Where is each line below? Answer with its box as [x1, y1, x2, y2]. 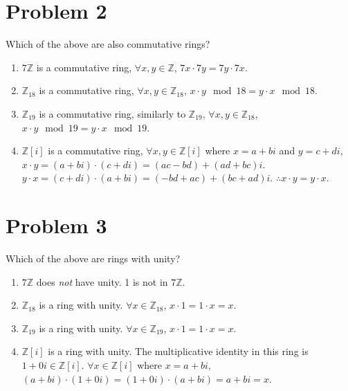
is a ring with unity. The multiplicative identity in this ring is [48, 344, 309, 358]
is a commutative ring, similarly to [39, 106, 186, 120]
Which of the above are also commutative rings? [6, 37, 210, 51]
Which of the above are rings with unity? [6, 251, 181, 265]
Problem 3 [6, 211, 107, 239]
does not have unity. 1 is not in [36, 274, 168, 289]
